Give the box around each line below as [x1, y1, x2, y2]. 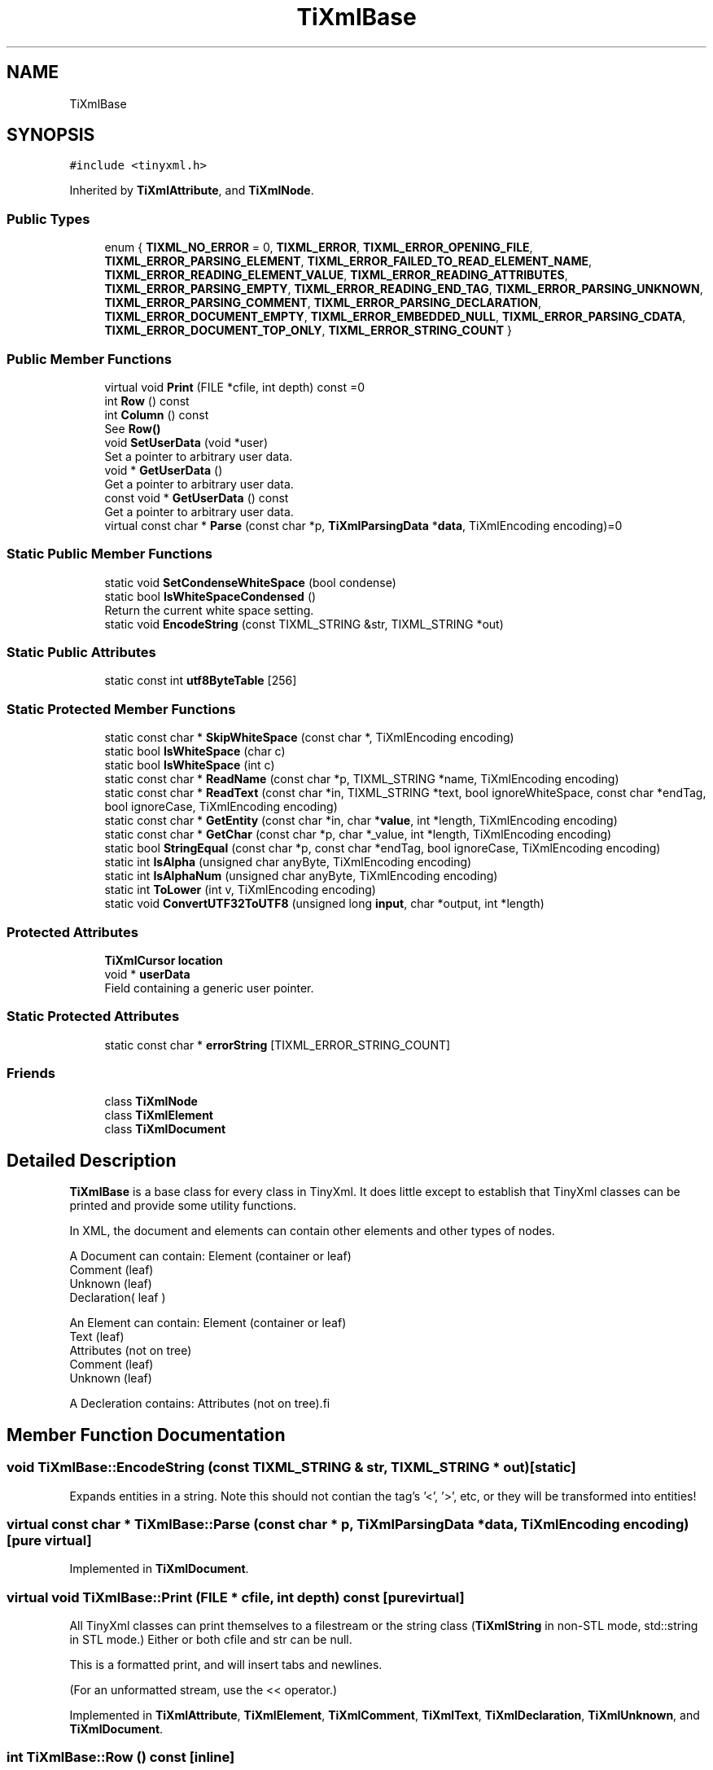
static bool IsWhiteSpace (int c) [104, 758, 275, 773]
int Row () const [104, 393, 190, 408]
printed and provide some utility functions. [69, 1198, 297, 1213]
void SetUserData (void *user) [104, 435, 268, 449]
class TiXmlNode [104, 1094, 198, 1109]
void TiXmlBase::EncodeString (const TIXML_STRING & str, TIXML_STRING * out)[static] [7, 1459, 576, 1476]
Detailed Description [7, 1150, 177, 1171]
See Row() [104, 421, 161, 436]
